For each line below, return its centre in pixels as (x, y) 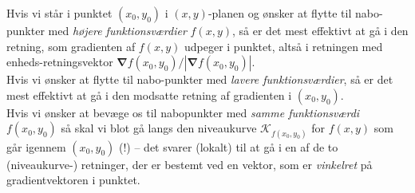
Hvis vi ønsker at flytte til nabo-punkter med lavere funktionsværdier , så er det (200, 79)
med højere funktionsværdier (117, 30)
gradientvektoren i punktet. (73, 180)
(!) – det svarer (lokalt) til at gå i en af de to (229, 146)
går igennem (36, 146)
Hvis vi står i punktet (59, 13)
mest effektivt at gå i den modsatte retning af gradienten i (149, 95)
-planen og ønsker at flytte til (280, 13)
